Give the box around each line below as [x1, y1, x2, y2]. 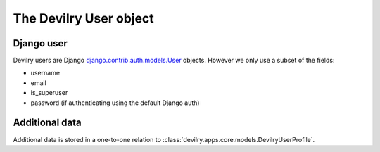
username [30, 69, 60, 77]
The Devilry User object [13, 11, 154, 26]
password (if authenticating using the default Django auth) [30, 99, 200, 107]
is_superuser [30, 89, 68, 97]
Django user [13, 37, 68, 49]
